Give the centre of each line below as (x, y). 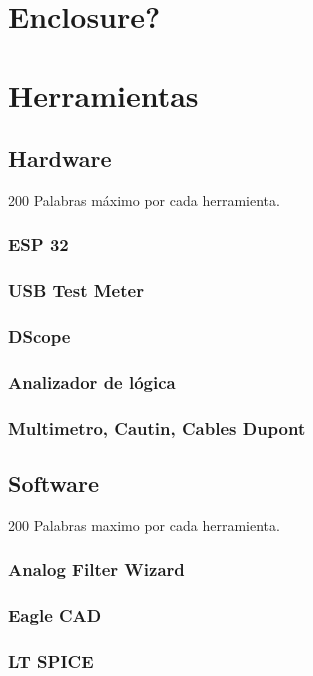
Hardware (60, 158)
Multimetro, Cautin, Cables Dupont (157, 427)
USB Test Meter (76, 290)
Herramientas (103, 94)
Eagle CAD (55, 615)
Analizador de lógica (92, 382)
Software (54, 483)
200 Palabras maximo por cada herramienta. (144, 524)
